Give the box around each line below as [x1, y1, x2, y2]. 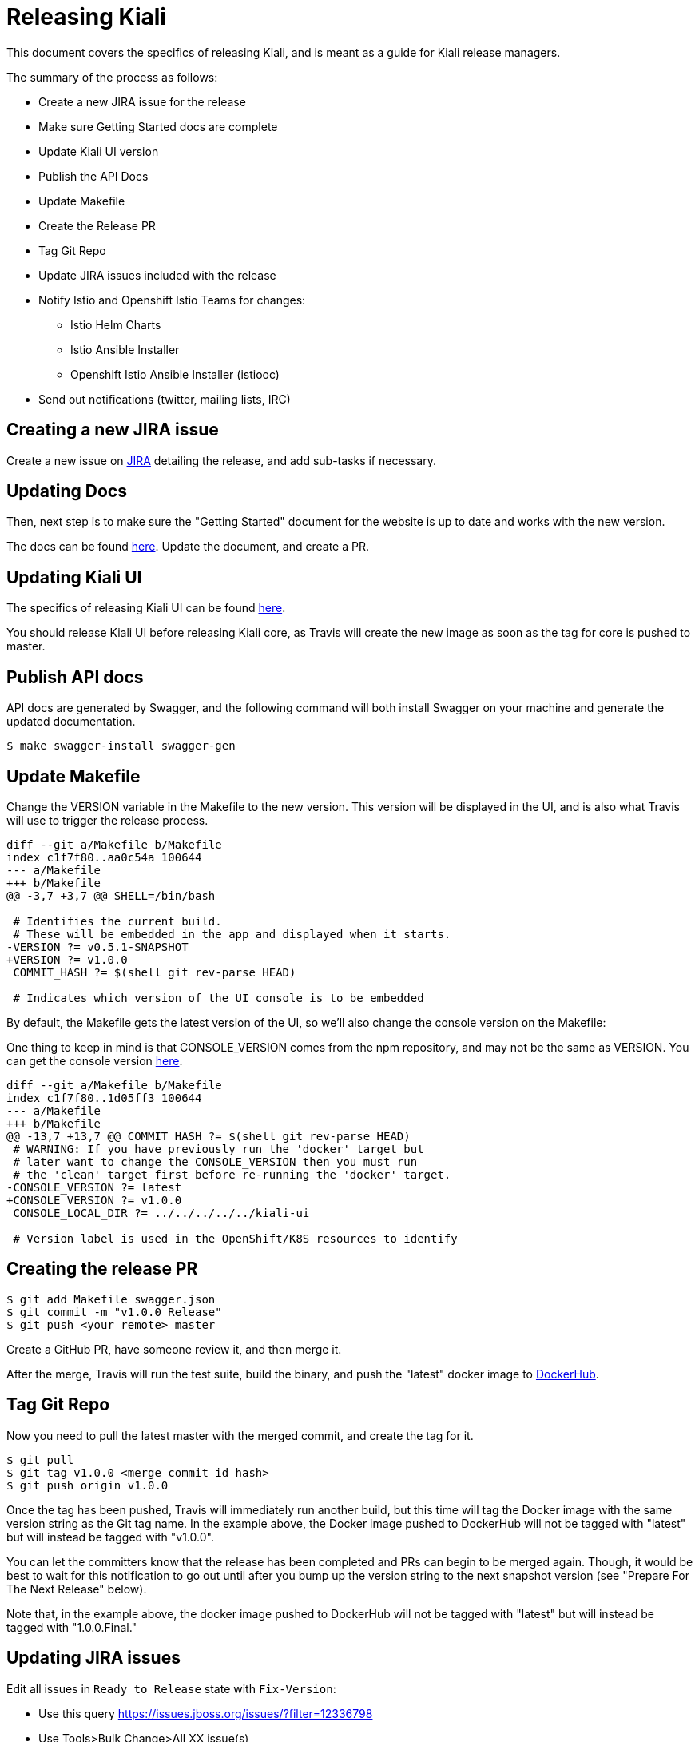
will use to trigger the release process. [6, 813, 209, 827]
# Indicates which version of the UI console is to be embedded [13, 991, 424, 1004]
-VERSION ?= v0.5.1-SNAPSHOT [6, 940, 189, 953]
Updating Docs [6, 481, 127, 502]
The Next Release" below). [6, 1581, 147, 1596]
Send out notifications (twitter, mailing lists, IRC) [38, 392, 291, 406]
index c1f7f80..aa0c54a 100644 [6, 850, 202, 864]
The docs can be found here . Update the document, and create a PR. [6, 539, 370, 554]
